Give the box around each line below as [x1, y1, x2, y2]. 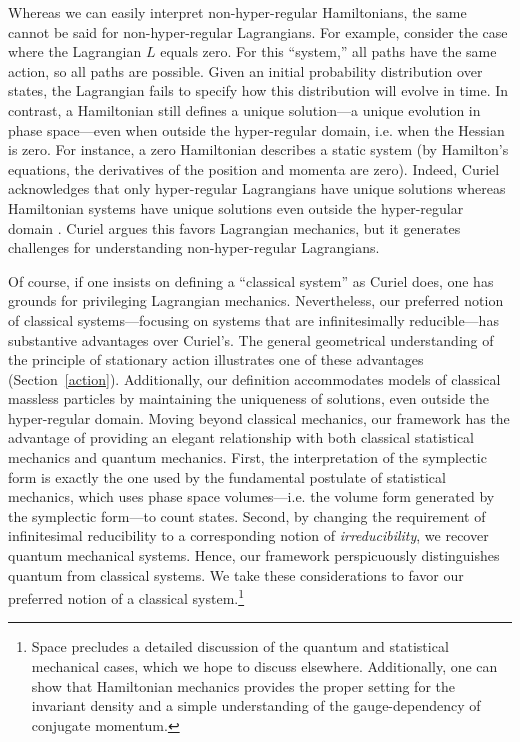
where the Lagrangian [8, 41, 142, 62]
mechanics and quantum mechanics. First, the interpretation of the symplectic [8, 447, 487, 468]
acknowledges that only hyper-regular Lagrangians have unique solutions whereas [8, 178, 506, 199]
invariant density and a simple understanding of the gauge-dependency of [31, 695, 481, 716]
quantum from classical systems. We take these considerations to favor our [8, 564, 464, 585]
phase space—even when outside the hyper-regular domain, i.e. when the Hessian [8, 119, 505, 140]
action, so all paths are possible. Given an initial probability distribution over [8, 60, 483, 81]
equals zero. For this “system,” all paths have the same [160, 41, 497, 62]
